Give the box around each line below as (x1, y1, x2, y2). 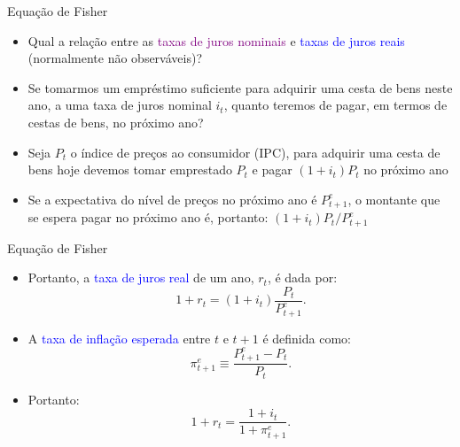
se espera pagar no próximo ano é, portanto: (27, 208, 269, 227)
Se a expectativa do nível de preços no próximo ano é (27, 189, 317, 208)
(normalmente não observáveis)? (27, 49, 203, 67)
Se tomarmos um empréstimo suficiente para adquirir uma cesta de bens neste (27, 78, 453, 96)
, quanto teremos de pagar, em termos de (223, 96, 448, 114)
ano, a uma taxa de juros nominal (27, 96, 212, 114)
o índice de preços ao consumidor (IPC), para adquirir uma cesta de (70, 143, 441, 161)
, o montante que (347, 189, 441, 208)
